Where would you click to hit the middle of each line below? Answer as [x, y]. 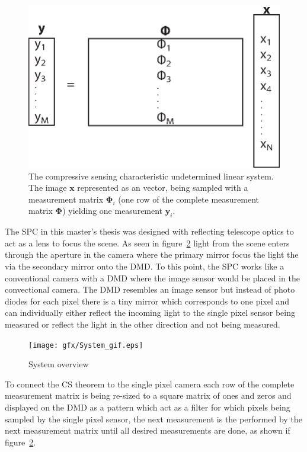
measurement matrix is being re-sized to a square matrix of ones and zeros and [148, 395]
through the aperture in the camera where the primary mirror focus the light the [152, 254]
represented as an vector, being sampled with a [163, 187]
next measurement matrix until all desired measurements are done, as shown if [148, 430]
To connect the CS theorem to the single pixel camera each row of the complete [150, 384]
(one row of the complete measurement [189, 199]
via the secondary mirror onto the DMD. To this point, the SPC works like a [145, 266]
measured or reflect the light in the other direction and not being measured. [143, 324]
